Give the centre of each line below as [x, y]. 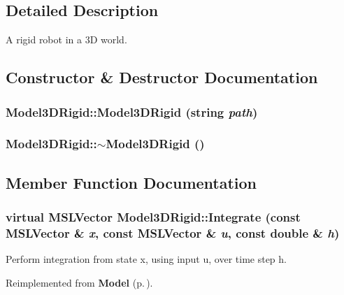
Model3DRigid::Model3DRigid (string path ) [132, 111]
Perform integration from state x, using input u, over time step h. [146, 259]
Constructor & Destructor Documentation [162, 77]
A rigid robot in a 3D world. [66, 39]
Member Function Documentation [131, 182]
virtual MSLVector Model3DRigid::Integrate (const [153, 216]
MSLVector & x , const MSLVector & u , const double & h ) [173, 232]
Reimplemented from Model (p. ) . [79, 282]
